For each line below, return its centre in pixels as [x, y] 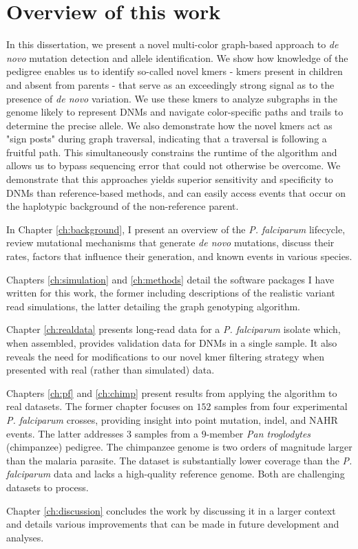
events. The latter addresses [65, 433]
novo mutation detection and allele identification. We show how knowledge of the [177, 57]
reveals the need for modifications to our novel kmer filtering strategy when [166, 356]
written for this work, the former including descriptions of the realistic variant [171, 293]
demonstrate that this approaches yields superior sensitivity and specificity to [170, 179]
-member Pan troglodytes [259, 433]
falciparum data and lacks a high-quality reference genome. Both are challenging [176, 474]
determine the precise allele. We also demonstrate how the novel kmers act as [169, 125]
